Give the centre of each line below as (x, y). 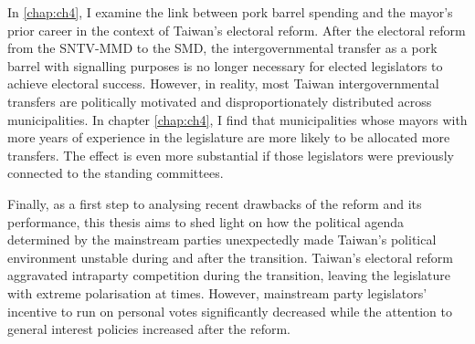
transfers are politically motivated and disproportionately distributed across (220, 101)
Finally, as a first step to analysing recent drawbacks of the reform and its (215, 203)
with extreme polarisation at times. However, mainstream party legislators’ (217, 292)
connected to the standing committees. (116, 173)
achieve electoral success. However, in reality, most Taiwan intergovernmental (223, 83)
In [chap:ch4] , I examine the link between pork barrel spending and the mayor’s (230, 12)
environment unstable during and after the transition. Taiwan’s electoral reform (230, 257)
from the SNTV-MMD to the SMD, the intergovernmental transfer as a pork (222, 48)
